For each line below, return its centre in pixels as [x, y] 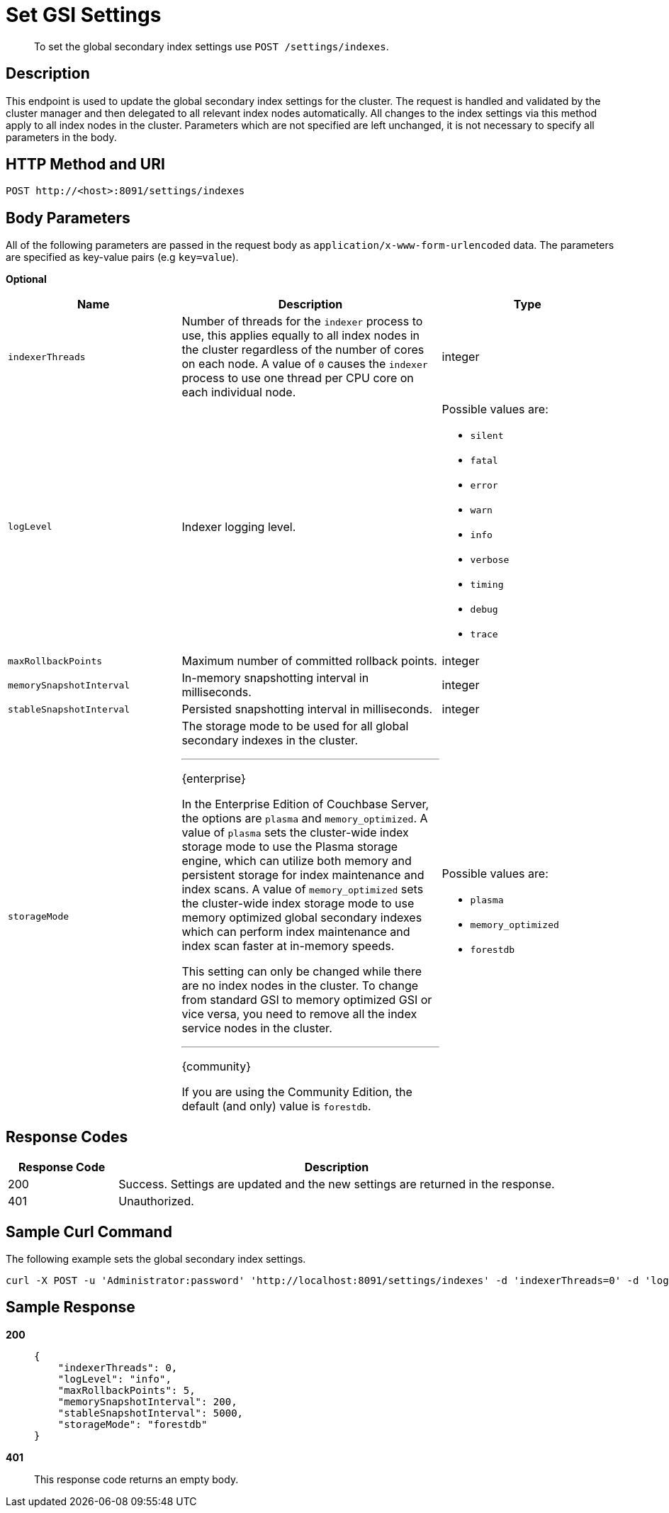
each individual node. [239, 392]
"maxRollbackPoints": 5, [127, 1390]
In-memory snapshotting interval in [275, 678]
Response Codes [67, 1137]
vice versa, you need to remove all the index [299, 1014]
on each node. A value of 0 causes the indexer [305, 364]
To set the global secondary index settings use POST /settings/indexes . [212, 46]
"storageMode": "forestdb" [133, 1424]
